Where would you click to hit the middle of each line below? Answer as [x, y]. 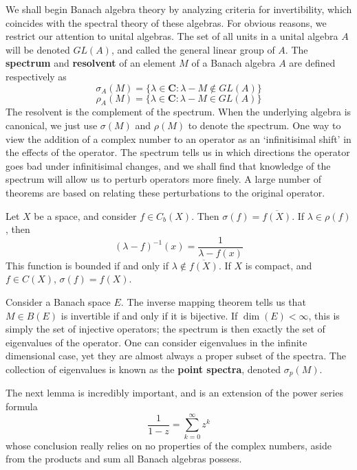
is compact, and [279, 265]
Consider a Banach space [58, 301]
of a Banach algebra [234, 63]
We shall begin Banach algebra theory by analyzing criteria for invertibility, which [179, 9]
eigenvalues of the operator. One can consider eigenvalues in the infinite [156, 342]
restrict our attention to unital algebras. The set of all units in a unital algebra [172, 36]
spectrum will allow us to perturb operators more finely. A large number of [164, 179]
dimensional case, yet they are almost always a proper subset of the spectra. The [176, 356]
